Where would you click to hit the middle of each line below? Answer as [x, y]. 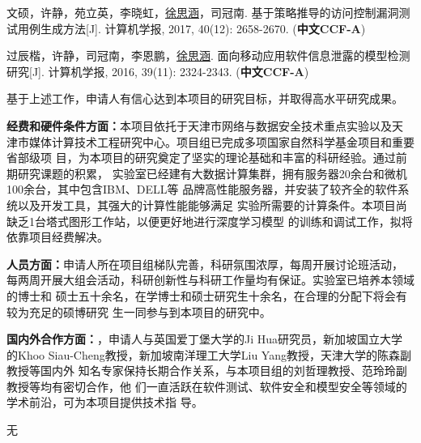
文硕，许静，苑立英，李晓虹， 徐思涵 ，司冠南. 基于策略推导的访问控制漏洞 [203, 12]
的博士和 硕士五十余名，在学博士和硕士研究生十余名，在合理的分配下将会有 [207, 295]
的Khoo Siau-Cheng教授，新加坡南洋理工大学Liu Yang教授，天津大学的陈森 [203, 354]
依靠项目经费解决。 [57, 237]
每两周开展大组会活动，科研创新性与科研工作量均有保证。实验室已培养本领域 [210, 280]
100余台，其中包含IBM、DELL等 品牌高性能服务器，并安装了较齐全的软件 [202, 189]
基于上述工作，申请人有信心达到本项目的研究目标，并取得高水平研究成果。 [205, 98]
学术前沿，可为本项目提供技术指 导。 [105, 402]
